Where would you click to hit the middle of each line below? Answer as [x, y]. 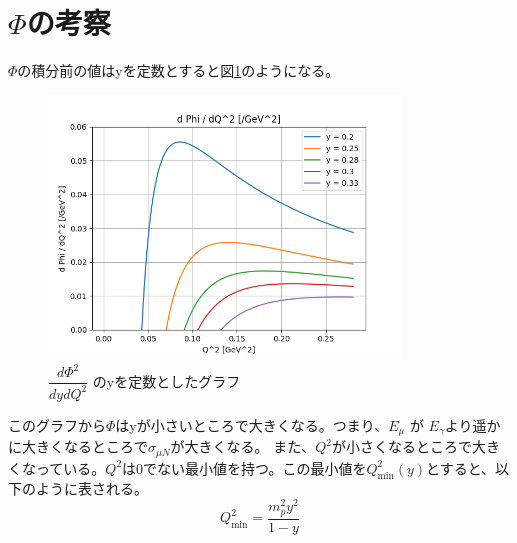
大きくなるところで [84, 446]
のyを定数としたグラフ [166, 380]
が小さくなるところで [402, 446]
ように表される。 [91, 488]
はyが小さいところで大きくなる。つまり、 [252, 424]
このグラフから [57, 424]
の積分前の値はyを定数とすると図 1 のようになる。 [178, 70]
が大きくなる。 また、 [243, 446]
